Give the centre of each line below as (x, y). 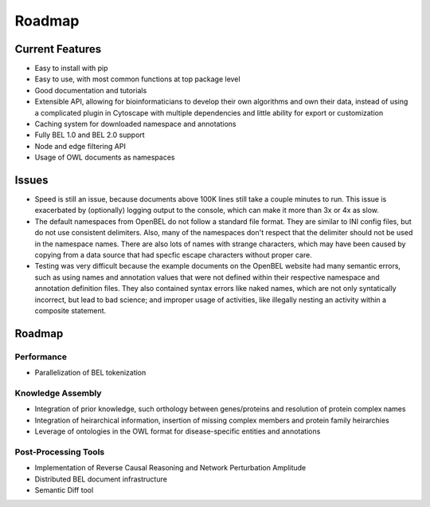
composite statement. (70, 310)
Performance (41, 356)
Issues (31, 180)
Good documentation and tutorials (91, 90)
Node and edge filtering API (80, 146)
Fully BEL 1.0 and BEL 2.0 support (90, 135)
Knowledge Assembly (58, 393)
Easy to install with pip (71, 69)
